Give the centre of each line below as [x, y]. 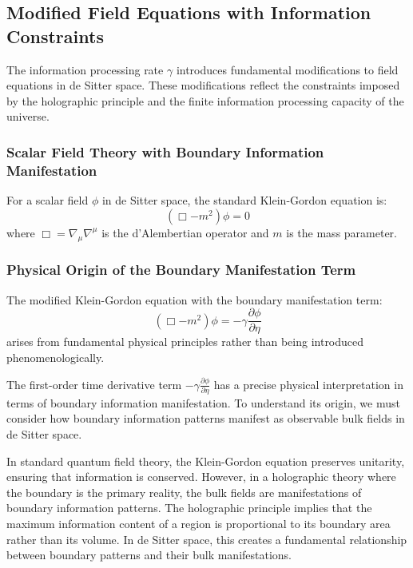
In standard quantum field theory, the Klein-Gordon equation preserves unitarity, [206, 461]
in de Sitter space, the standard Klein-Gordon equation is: [244, 200]
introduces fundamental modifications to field [287, 69]
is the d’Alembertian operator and [185, 232]
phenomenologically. [56, 357]
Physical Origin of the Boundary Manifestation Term [181, 270]
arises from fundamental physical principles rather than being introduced [185, 342]
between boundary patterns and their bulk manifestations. [149, 555]
